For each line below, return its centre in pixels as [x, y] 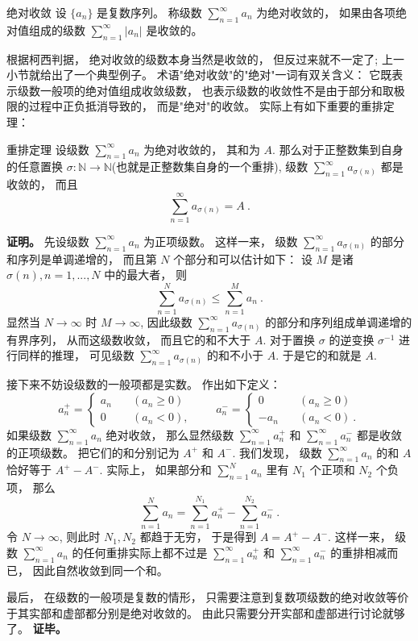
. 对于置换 [289, 339]
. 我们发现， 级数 [277, 452]
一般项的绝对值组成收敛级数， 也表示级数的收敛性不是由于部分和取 [217, 90]
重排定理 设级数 [48, 149]
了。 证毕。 [37, 629]
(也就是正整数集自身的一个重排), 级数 [210, 166]
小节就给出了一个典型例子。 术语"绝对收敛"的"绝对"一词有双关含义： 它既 [199, 75]
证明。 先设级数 [48, 241]
